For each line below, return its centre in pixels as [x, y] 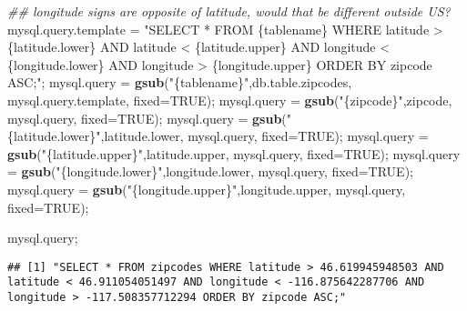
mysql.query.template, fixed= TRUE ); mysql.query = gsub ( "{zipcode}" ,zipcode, [230, 100]
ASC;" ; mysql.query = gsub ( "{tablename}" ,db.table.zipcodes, [180, 82]
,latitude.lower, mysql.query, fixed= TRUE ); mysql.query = [264, 136]
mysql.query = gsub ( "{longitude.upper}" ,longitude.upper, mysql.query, [207, 189]
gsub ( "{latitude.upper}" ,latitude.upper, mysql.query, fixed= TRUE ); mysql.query [234, 153]
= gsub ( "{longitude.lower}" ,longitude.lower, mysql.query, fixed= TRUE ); [210, 171]
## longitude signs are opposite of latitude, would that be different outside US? [229, 11]
